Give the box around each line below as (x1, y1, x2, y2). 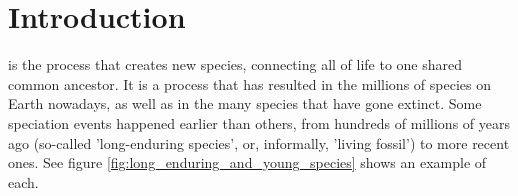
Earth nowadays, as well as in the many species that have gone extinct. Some (8, 93, 482, 114)
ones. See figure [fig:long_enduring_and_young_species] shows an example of (8, 152, 487, 173)
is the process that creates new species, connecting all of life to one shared (8, 54, 463, 75)
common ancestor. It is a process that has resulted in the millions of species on (8, 73, 491, 94)
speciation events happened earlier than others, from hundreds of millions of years (8, 112, 510, 133)
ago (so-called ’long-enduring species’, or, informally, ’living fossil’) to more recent (8, 132, 510, 153)
